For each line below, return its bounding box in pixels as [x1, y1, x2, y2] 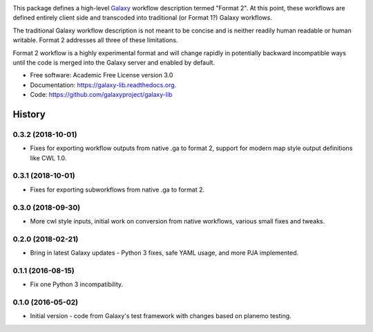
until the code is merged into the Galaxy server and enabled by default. [12, 58, 216, 66]
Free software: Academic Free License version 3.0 [30, 71, 173, 80]
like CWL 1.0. [30, 154, 67, 162]
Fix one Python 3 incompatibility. [30, 280, 124, 288]
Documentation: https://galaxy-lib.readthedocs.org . [30, 80, 177, 89]
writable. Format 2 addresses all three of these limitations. [12, 36, 178, 44]
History [12, 108, 46, 120]
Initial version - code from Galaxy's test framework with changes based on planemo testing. [30, 312, 291, 320]
